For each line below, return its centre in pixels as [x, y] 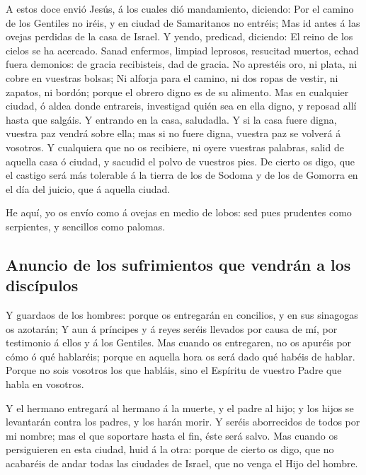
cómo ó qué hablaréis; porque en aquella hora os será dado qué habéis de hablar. [181, 356]
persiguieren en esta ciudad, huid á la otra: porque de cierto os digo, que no [170, 449]
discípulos [42, 285]
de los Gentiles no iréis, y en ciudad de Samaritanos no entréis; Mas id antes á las [183, 22]
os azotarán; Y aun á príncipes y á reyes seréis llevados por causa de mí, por [172, 328]
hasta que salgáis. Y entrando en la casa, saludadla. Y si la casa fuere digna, [171, 119]
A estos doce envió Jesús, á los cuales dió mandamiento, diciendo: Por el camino [180, 8]
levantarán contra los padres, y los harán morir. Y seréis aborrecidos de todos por [183, 422]
